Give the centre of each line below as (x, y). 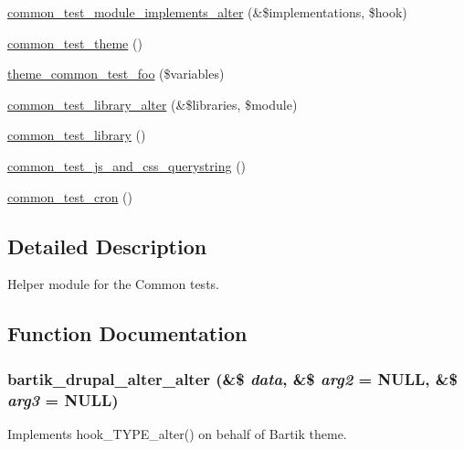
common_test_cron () (70, 196)
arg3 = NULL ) (63, 399)
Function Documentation (127, 333)
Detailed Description (107, 246)
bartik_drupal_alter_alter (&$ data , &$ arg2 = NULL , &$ (232, 378)
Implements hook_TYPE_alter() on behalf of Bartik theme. (177, 433)
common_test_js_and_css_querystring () (127, 165)
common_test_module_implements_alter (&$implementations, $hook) (207, 12)
